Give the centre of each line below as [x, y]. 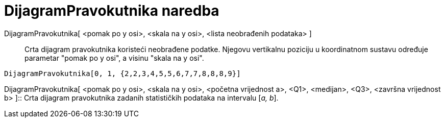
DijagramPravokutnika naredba [112, 11]
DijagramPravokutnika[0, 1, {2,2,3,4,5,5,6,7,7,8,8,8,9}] [122, 73]
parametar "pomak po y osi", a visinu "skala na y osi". [114, 58]
